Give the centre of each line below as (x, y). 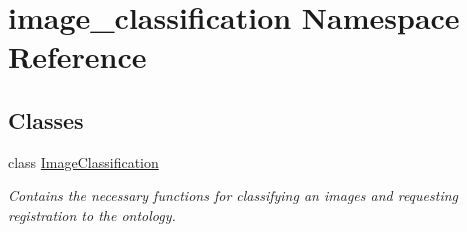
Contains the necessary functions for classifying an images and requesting (233, 195)
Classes (46, 119)
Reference (77, 56)
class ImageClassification (83, 161)
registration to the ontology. (92, 214)
